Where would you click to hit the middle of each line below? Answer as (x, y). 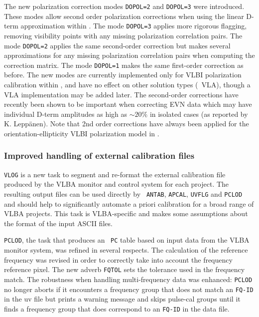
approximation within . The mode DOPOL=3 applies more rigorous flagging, (134, 26)
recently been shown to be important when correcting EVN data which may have (128, 104)
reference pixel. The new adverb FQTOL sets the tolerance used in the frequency (125, 269)
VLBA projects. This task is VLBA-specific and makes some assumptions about (126, 213)
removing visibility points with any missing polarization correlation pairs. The (123, 35)
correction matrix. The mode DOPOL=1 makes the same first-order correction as (124, 65)
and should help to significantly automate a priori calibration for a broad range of (129, 203)
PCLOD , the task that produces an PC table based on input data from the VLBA (127, 240)
